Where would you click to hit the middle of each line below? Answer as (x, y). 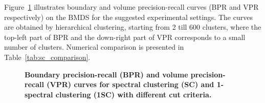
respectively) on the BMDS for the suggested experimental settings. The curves (128, 17)
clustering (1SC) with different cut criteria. (134, 94)
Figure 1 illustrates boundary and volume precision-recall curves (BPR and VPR (131, 7)
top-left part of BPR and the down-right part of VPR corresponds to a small (125, 37)
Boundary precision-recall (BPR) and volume (106, 74)
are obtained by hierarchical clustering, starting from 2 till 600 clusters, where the (133, 27)
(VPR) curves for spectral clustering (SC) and (130, 84)
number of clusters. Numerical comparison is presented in (94, 47)
